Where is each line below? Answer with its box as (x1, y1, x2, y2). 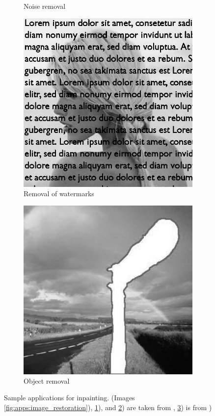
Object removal (24, 376, 70, 386)
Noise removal (24, 1, 66, 11)
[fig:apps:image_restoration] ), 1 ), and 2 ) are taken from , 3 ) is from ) (4, 402, 212, 412)
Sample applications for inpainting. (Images (4, 392, 135, 402)
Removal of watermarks (24, 188, 94, 199)
